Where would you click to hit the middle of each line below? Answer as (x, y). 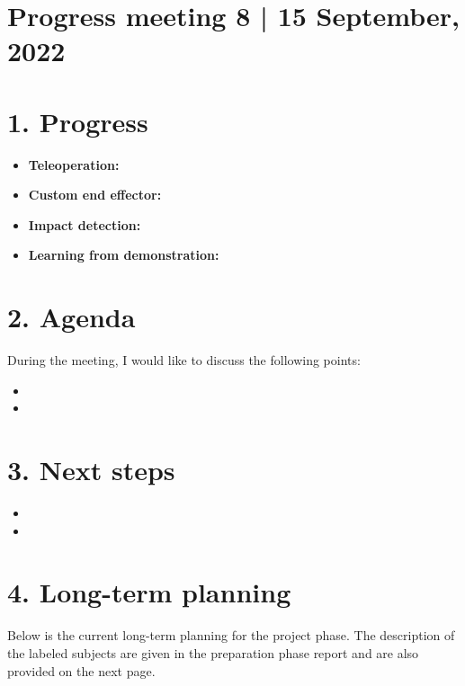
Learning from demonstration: (124, 255)
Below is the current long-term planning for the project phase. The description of (231, 635)
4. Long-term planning (149, 592)
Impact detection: (85, 224)
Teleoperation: (74, 164)
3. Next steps (91, 470)
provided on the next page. (81, 670)
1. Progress (78, 121)
